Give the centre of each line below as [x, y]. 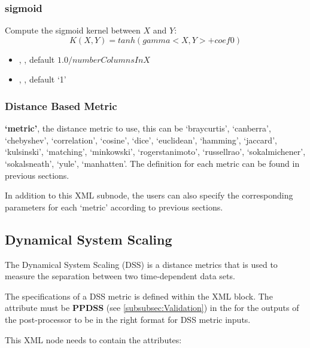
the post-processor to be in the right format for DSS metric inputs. [128, 319]
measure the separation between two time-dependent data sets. [120, 276]
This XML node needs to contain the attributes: [93, 339]
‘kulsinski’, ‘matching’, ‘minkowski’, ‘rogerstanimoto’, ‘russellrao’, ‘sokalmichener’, [155, 152]
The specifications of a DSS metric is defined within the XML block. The [139, 296]
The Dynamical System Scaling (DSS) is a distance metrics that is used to [141, 264]
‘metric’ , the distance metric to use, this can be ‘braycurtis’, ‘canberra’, [138, 128]
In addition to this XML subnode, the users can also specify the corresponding [149, 195]
